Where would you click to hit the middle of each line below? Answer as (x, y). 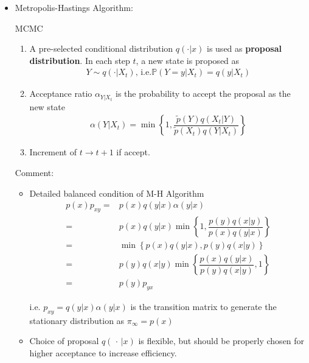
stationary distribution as (77, 320)
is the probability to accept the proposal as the (203, 93)
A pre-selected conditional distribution (101, 48)
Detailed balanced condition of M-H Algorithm (117, 193)
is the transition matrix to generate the (203, 307)
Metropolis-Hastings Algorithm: (74, 7)
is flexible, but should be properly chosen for (221, 341)
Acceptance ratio (61, 93)
